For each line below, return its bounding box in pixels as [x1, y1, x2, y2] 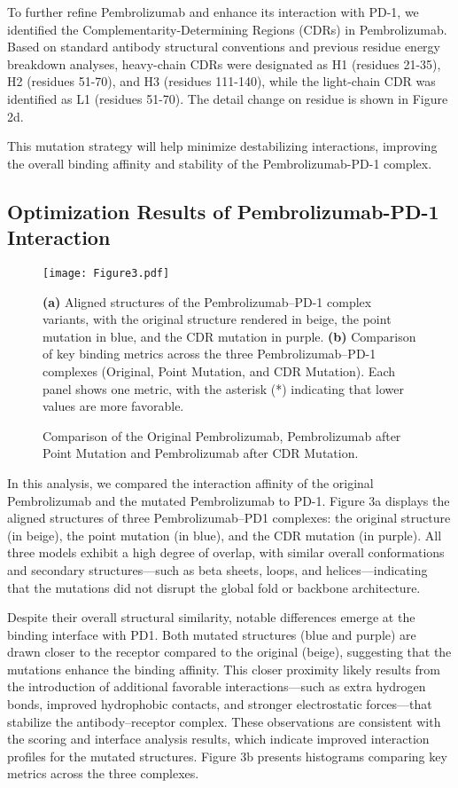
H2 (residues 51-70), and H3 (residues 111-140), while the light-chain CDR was [7, 72, 436, 91]
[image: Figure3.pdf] [43, 266, 170, 280]
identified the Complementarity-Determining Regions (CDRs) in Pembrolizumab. [7, 20, 447, 38]
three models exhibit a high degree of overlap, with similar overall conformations [7, 543, 445, 562]
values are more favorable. [43, 397, 184, 415]
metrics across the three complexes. [7, 764, 199, 783]
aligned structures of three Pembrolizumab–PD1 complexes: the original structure [7, 508, 451, 527]
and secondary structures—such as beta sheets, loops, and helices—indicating [7, 560, 428, 579]
